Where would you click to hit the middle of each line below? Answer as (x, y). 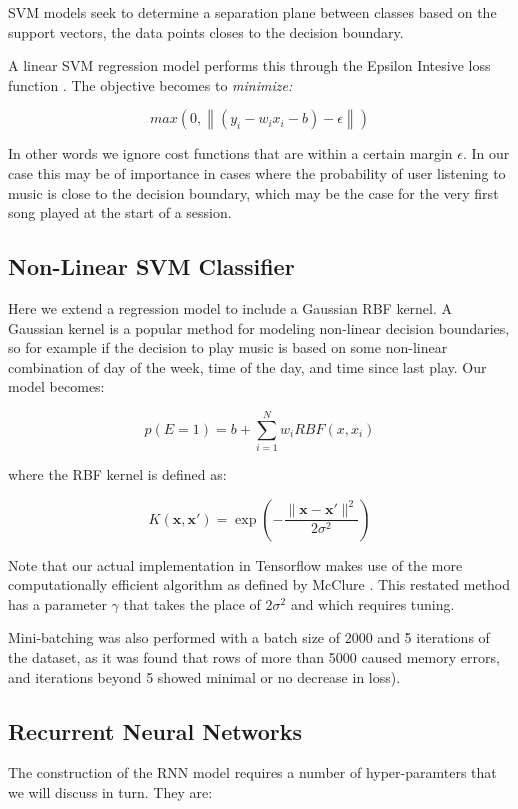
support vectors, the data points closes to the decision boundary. (206, 31)
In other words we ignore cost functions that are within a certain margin (230, 153)
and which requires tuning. (372, 603)
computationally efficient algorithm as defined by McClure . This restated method (259, 584)
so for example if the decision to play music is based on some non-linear (228, 347)
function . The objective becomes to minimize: (150, 84)
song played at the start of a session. (120, 212)
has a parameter (57, 603)
